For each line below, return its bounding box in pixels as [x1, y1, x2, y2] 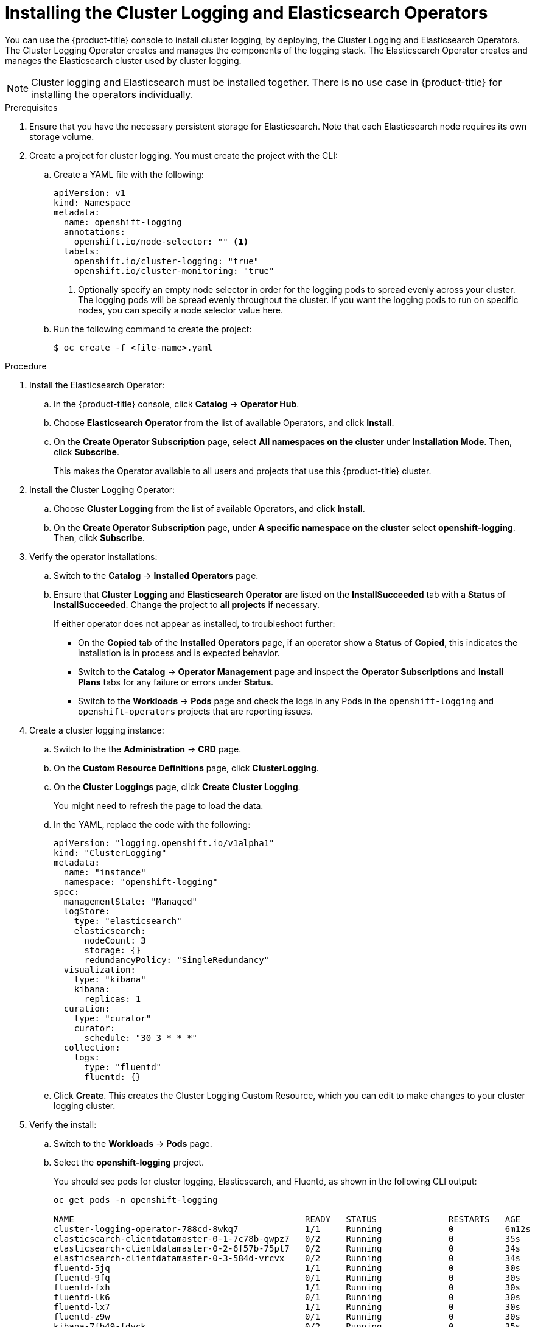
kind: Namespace [54, 197, 131, 208]
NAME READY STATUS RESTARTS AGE [54, 1214, 521, 1224]
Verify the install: [29, 1119, 97, 1130]
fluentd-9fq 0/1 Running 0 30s [54, 1272, 521, 1283]
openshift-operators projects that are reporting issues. [78, 706, 313, 716]
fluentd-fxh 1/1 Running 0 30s [54, 1282, 521, 1292]
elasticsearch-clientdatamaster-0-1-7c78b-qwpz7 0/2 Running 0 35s [54, 1233, 521, 1244]
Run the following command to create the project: [54, 323, 252, 334]
